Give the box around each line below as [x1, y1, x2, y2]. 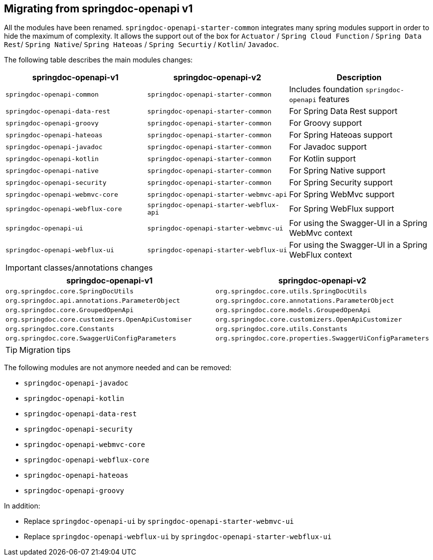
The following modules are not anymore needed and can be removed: [4, 363, 232, 372]
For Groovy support [289, 118, 362, 128]
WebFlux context [289, 250, 352, 260]
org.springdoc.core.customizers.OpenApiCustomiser [5, 316, 192, 324]
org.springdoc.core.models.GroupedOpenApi [215, 306, 371, 314]
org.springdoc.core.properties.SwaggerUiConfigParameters [215, 335, 429, 342]
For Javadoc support [289, 142, 367, 152]
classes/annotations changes [43, 263, 153, 273]
